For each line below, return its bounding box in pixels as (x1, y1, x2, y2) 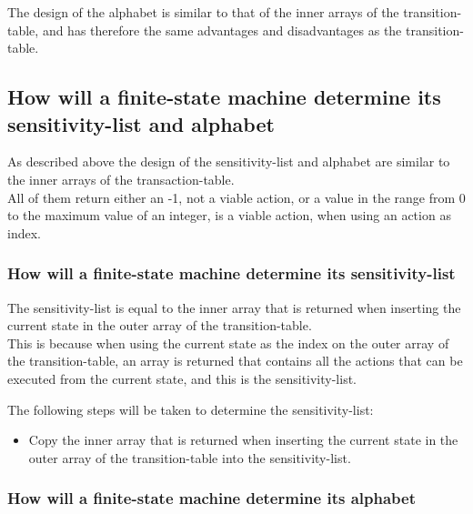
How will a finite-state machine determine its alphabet (7, 487, 417, 509)
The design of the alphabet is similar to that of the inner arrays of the (7, 3, 399, 21)
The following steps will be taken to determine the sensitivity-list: (7, 399, 374, 418)
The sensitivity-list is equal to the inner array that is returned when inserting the (7, 297, 461, 317)
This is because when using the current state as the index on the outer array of (7, 333, 449, 352)
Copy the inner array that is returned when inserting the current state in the (28, 430, 458, 449)
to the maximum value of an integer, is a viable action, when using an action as (7, 206, 451, 225)
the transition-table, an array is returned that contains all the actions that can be (7, 351, 463, 370)
